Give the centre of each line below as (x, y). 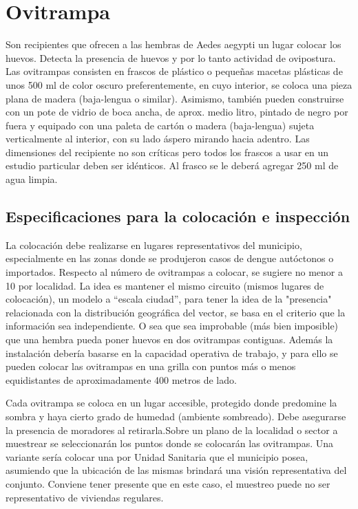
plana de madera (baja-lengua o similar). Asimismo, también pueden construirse (175, 98)
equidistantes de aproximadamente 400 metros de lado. (121, 379)
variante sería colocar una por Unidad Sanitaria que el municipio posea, (157, 456)
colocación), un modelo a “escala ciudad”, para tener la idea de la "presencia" (169, 299)
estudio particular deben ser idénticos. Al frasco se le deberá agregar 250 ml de (172, 165)
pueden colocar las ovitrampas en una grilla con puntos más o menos (151, 366)
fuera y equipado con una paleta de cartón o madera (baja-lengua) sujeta (160, 125)
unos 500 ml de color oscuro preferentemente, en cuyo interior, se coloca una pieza (179, 84)
